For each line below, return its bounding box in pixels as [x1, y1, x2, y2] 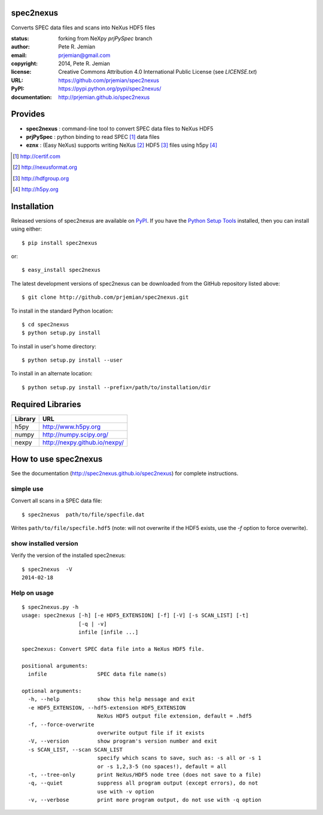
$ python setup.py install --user [22, 357, 123, 363]
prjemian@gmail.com [58, 51, 111, 59]
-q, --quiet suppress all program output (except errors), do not [28, 780, 258, 787]
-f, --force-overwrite [28, 721, 95, 728]
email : [11, 51, 27, 59]
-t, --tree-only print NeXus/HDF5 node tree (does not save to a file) [28, 771, 261, 778]
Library [14, 414, 36, 423]
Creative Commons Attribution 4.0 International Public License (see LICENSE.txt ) [58, 68, 257, 75]
